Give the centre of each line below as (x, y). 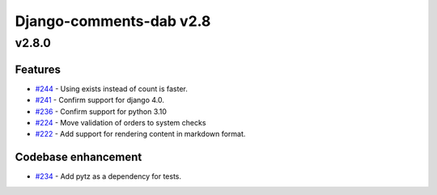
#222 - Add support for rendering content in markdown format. (140, 134)
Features (38, 69)
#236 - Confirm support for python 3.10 (101, 111)
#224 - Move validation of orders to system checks (121, 122)
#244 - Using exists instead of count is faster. (111, 88)
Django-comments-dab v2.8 (113, 21)
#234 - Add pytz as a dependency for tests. (108, 176)
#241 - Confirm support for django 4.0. (100, 100)
